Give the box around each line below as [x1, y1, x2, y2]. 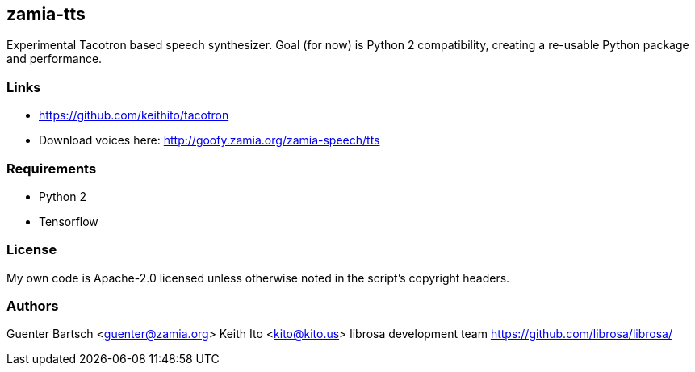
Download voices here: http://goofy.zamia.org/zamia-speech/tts [39, 133, 380, 148]
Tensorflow [39, 214, 98, 228]
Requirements [6, 160, 97, 177]
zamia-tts [6, 4, 86, 24]
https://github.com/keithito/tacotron [39, 108, 229, 123]
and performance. [6, 52, 103, 66]
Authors [6, 298, 59, 315]
